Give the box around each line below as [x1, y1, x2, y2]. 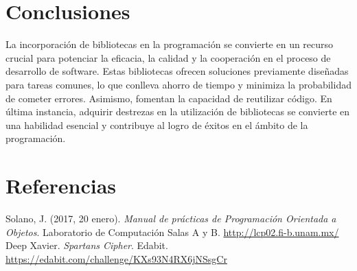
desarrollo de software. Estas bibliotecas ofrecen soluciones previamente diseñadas [5, 64, 349, 78]
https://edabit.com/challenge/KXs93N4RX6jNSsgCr [5, 251, 227, 266]
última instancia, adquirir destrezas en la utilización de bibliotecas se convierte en [5, 104, 350, 119]
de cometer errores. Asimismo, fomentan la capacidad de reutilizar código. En [5, 91, 332, 105]
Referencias [5, 172, 117, 200]
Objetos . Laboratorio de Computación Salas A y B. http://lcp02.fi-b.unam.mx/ [5, 224, 339, 239]
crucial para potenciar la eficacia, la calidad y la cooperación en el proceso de [5, 50, 331, 64]
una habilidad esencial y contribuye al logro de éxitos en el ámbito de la [5, 117, 308, 132]
